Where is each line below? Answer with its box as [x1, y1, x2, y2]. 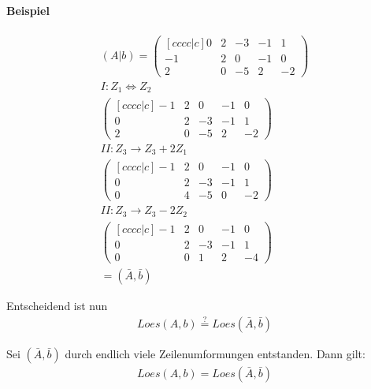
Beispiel [6, 2, 50, 18]
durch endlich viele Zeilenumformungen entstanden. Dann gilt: [65, 345, 365, 361]
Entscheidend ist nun [6, 297, 108, 314]
